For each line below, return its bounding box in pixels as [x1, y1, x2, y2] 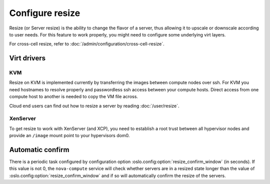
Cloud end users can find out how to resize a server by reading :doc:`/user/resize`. [9, 103, 179, 109]
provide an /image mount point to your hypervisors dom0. [9, 133, 130, 139]
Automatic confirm [9, 146, 69, 154]
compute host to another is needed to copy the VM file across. [9, 94, 138, 100]
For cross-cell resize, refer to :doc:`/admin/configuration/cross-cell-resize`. [9, 41, 164, 47]
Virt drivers [9, 54, 46, 62]
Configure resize [9, 7, 80, 18]
